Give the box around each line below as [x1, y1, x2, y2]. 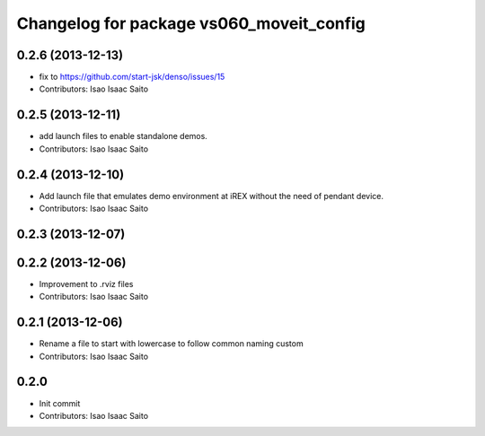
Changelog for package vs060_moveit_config [16, 13, 366, 33]
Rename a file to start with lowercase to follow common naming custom [39, 338, 304, 349]
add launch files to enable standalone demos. [39, 131, 208, 142]
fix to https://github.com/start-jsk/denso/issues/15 [39, 72, 225, 83]
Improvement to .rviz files [39, 278, 134, 289]
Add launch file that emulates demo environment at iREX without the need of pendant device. [39, 190, 384, 201]
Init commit [39, 397, 81, 408]
